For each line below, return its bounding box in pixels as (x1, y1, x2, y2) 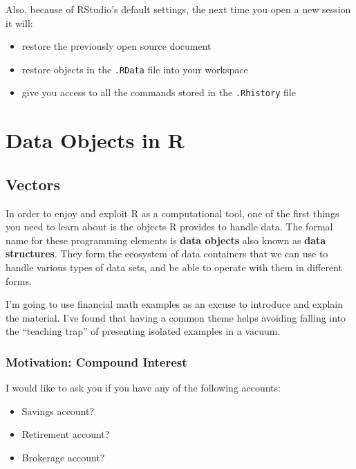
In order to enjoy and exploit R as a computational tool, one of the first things (6, 205, 339, 220)
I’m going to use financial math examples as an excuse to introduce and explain (6, 297, 343, 311)
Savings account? (21, 403, 95, 418)
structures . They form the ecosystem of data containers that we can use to (6, 246, 328, 261)
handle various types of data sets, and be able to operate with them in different (6, 260, 342, 275)
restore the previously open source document (21, 39, 212, 53)
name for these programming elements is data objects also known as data (6, 232, 326, 247)
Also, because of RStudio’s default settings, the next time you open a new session (6, 2, 351, 16)
